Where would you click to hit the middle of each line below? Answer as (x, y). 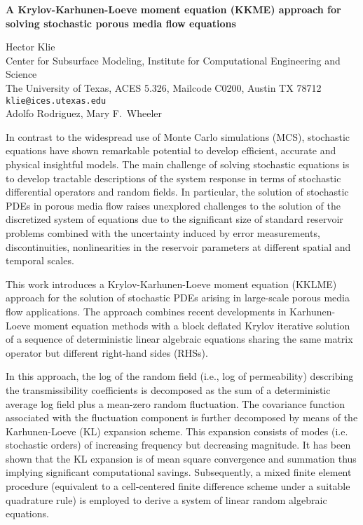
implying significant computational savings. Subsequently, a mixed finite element (179, 472)
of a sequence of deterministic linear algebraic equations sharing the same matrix (179, 339)
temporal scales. (40, 260)
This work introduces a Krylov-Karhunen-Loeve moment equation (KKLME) (171, 284)
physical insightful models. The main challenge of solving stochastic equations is (178, 164)
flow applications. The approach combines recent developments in (146, 311)
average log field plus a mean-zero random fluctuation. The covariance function (176, 403)
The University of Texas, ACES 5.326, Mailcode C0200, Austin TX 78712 (164, 87)
